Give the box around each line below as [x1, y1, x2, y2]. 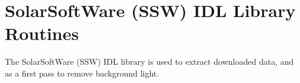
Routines [5, 21, 79, 45]
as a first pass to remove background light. [5, 67, 159, 79]
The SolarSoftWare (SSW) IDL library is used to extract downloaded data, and [5, 55, 294, 68]
